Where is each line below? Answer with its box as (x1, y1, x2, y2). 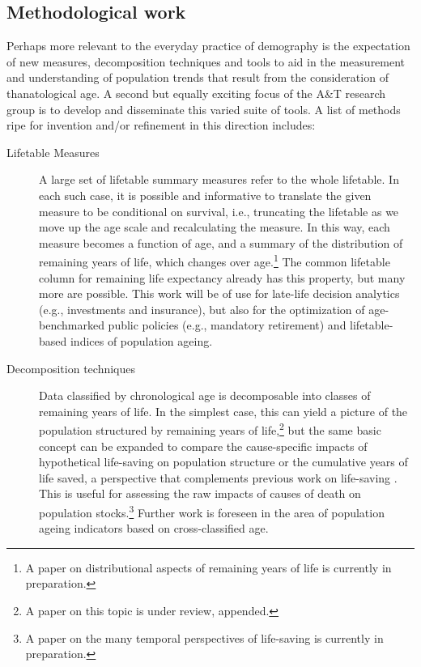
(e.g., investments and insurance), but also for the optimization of (39, 300, 365, 317)
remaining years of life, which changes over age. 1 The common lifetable (39, 251, 390, 270)
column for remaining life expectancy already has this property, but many (39, 269, 406, 286)
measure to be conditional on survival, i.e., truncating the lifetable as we (39, 202, 399, 219)
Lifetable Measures (6, 143, 100, 160)
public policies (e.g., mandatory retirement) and (108, 317, 347, 333)
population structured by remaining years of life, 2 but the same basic (39, 419, 381, 438)
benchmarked (39, 317, 104, 333)
